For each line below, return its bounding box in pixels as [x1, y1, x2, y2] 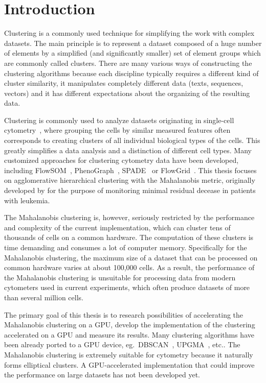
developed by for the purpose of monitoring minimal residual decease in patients [4, 185, 256, 196]
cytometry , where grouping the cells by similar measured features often [4, 125, 231, 135]
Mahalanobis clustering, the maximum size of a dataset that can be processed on [4, 252, 258, 262]
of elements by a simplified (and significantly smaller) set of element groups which [4, 47, 261, 58]
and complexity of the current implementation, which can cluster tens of [4, 222, 231, 232]
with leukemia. [4, 195, 50, 205]
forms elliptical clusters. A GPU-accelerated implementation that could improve [4, 359, 255, 370]
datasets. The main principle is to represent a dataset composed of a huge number [4, 37, 262, 48]
